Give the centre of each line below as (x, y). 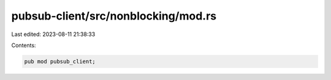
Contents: (24, 45)
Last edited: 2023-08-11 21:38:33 (53, 34)
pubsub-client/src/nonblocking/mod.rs (114, 16)
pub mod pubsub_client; (60, 61)
